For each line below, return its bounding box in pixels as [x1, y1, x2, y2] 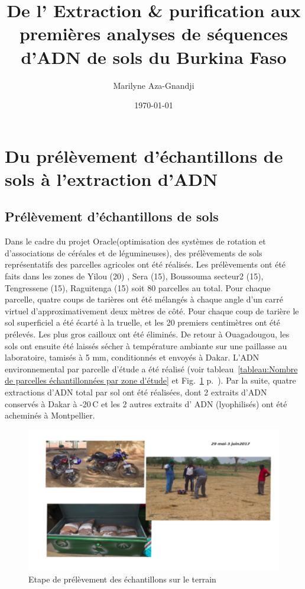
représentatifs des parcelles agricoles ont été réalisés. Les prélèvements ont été [5, 258, 286, 271]
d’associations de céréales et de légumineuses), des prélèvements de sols [5, 246, 262, 259]
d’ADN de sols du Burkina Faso [21, 44, 287, 69]
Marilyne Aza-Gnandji [113, 79, 194, 91]
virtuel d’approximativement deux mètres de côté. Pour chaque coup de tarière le [5, 304, 299, 317]
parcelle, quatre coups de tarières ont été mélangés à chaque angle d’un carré [5, 293, 283, 305]
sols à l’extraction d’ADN [5, 166, 218, 191]
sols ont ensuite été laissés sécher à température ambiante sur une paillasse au [5, 339, 287, 352]
